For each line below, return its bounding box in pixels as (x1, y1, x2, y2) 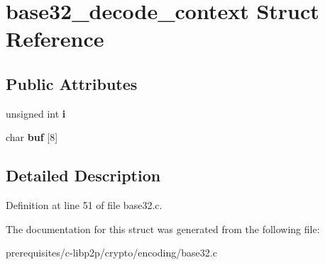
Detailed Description (6, 164, 161, 186)
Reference (6, 24, 104, 53)
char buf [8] (6, 130, 58, 145)
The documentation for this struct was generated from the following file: (6, 221, 320, 236)
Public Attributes (6, 72, 138, 94)
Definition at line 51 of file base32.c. (6, 198, 162, 213)
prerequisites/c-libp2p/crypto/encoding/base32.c (6, 245, 217, 260)
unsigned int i (6, 106, 66, 120)
